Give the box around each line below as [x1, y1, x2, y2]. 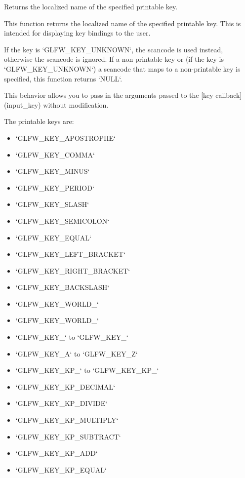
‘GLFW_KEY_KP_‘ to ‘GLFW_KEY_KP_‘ [15, 365, 159, 375]
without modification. [43, 99, 109, 110]
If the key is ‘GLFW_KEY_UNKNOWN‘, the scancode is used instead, [4, 44, 223, 54]
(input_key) [4, 99, 41, 110]
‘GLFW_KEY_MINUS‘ [15, 166, 90, 176]
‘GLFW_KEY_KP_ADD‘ [15, 448, 98, 458]
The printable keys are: [4, 116, 74, 126]
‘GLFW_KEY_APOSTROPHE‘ [15, 132, 116, 143]
